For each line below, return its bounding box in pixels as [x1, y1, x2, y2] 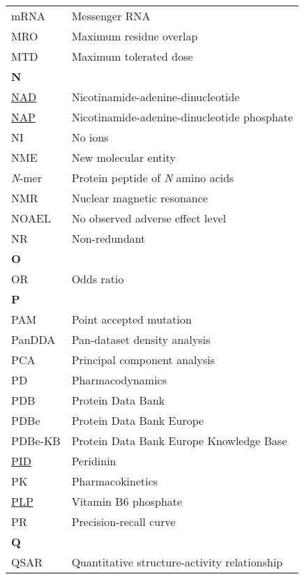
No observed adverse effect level [71, 210, 227, 226]
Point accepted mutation [71, 311, 192, 327]
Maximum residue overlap [71, 28, 198, 44]
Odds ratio [71, 271, 124, 287]
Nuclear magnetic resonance [71, 190, 208, 206]
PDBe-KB [11, 433, 61, 449]
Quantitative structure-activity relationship [71, 554, 283, 570]
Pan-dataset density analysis [71, 331, 211, 347]
